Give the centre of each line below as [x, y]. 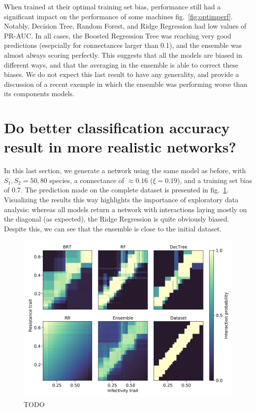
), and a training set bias [215, 180]
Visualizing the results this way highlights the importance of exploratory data [121, 200]
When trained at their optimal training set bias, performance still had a [112, 6]
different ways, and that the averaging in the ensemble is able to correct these [121, 64]
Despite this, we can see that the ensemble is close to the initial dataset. [113, 228]
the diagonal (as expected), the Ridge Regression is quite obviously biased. [117, 219]
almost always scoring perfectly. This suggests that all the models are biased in [123, 55]
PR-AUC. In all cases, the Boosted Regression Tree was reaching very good [118, 35]
